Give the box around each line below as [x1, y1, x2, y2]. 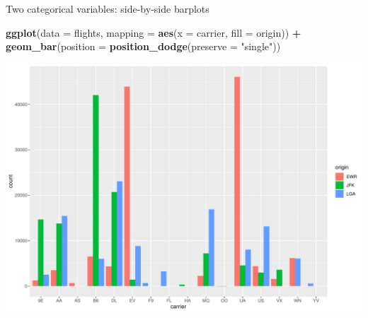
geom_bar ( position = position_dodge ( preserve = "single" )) [6, 39, 281, 54]
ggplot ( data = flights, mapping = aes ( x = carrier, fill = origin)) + [6, 25, 301, 40]
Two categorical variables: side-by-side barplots [6, 1, 209, 16]
